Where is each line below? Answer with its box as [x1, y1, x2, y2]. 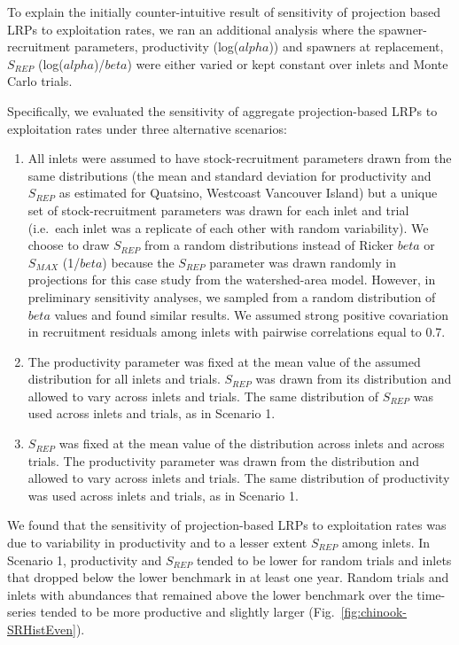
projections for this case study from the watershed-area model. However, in [27, 270, 436, 289]
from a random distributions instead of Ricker [144, 236, 393, 254]
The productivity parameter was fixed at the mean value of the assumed [27, 352, 421, 370]
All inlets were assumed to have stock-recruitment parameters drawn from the [27, 149, 452, 167]
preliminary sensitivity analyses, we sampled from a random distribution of [27, 287, 436, 306]
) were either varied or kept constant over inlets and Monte [127, 54, 448, 73]
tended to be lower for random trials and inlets [197, 550, 452, 569]
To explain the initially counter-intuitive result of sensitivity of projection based [7, 3, 440, 20]
